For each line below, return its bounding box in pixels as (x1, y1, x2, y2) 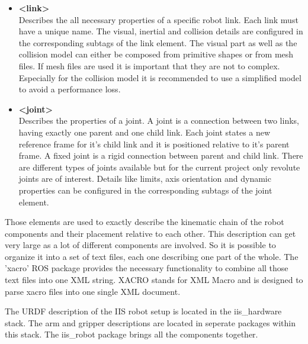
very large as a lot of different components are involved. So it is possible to (5, 239, 276, 251)
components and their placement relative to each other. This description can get (5, 227, 296, 239)
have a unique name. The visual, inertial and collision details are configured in (18, 25, 303, 37)
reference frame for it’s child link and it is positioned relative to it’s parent (18, 137, 290, 150)
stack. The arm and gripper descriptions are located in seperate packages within (5, 316, 296, 329)
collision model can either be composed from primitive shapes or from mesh (18, 48, 294, 60)
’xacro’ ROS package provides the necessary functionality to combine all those (5, 262, 288, 274)
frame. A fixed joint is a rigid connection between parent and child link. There (18, 149, 303, 162)
